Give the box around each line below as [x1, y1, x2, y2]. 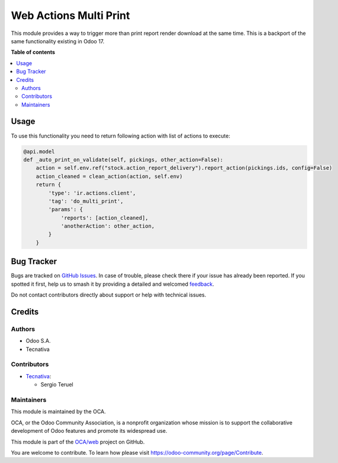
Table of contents [11, 49, 56, 56]
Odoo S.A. [25, 337, 51, 344]
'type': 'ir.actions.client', [48, 190, 136, 196]
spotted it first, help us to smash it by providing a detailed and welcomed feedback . [11, 280, 214, 288]
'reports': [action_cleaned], [60, 214, 149, 221]
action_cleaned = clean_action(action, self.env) [36, 173, 183, 180]
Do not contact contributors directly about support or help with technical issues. [11, 291, 207, 299]
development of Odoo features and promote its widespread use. [11, 427, 168, 435]
